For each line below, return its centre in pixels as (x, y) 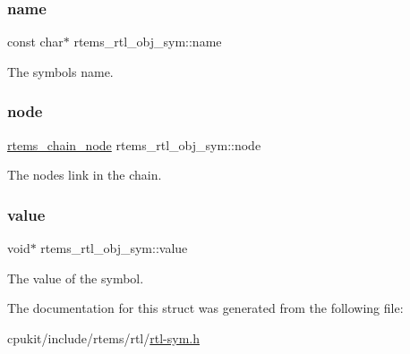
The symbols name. (60, 71)
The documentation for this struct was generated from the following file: (205, 308)
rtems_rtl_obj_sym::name (148, 42)
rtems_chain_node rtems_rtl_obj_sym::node (134, 144)
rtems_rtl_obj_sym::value (114, 248)
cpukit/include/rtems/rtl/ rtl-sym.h (103, 337)
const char (35, 42)
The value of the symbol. (76, 278)
